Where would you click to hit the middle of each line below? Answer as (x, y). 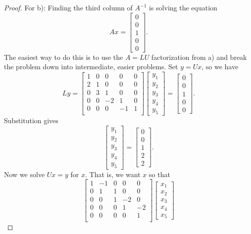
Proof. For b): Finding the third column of (68, 7)
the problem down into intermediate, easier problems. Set (91, 67)
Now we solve (25, 174)
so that (160, 174)
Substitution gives (31, 120)
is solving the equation (183, 7)
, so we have (220, 67)
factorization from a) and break (199, 57)
